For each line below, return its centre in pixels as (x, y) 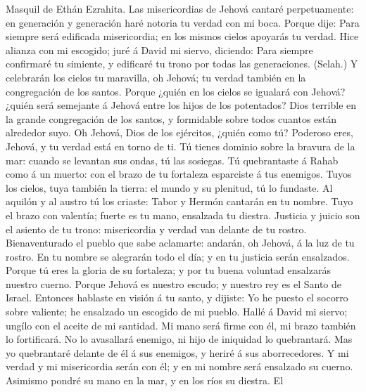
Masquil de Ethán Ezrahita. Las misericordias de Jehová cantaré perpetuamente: (180, 8)
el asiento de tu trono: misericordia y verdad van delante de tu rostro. (156, 229)
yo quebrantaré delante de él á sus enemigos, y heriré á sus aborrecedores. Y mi (177, 352)
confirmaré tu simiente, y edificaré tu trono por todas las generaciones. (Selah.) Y (182, 64)
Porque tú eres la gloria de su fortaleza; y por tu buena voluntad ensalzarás (168, 270)
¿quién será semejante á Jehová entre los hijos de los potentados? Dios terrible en (181, 105)
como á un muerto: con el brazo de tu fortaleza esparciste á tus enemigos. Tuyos (179, 174)
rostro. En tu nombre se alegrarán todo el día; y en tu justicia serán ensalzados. (178, 256)
